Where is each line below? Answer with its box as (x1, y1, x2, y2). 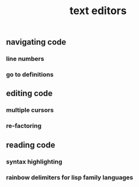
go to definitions (6, 70, 54, 79)
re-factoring (6, 122, 42, 130)
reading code (6, 140, 55, 150)
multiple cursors (6, 106, 54, 114)
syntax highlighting (6, 157, 62, 165)
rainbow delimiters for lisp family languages (6, 173, 133, 181)
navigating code (6, 37, 67, 47)
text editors (69, 4, 127, 18)
